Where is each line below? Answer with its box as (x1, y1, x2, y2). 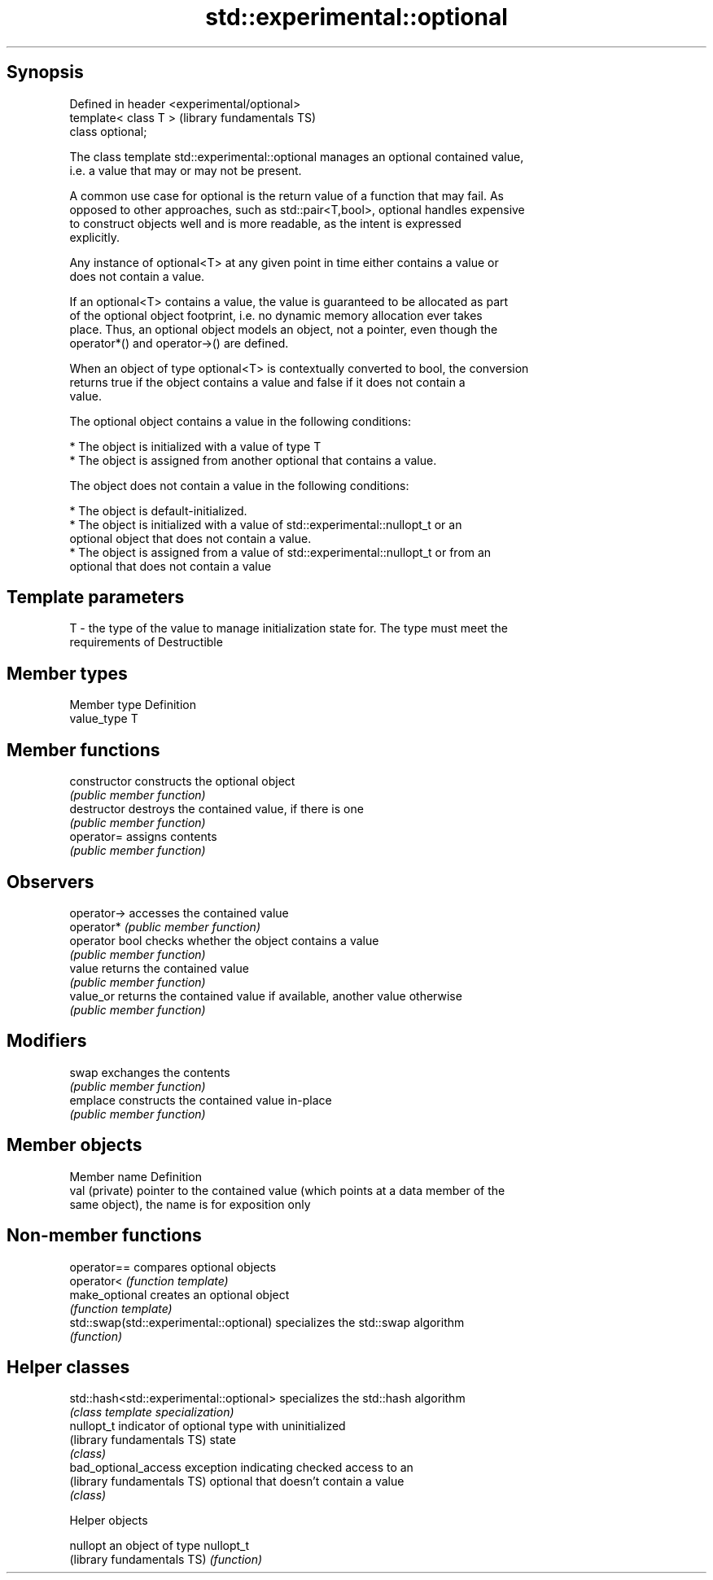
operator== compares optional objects (69, 1259, 277, 1274)
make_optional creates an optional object (69, 1287, 290, 1302)
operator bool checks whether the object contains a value (69, 933, 379, 948)
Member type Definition (69, 698, 196, 712)
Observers (7, 871, 94, 892)
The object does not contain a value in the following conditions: (69, 478, 409, 492)
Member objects (7, 1135, 142, 1156)
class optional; (69, 124, 147, 138)
